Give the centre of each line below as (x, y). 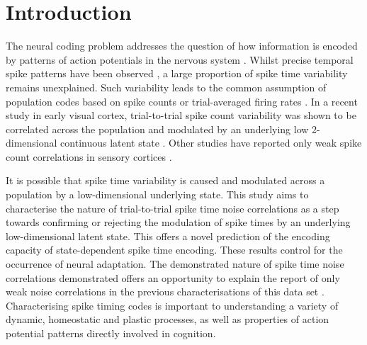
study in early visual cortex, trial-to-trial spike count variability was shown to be (181, 115)
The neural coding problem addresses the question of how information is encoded (182, 46)
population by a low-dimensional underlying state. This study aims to (157, 194)
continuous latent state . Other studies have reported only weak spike (211, 143)
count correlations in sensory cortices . (89, 156)
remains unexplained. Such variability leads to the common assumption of (166, 87)
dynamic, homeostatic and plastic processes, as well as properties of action (168, 319)
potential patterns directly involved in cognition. (111, 333)
